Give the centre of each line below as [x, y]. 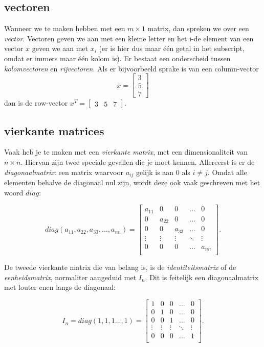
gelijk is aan [155, 172]
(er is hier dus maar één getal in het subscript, [172, 48]
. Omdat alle [227, 172]
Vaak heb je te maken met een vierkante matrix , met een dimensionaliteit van [126, 152]
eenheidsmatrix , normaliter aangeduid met [70, 277]
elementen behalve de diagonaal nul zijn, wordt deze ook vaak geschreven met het [132, 182]
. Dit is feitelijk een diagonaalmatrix [202, 277]
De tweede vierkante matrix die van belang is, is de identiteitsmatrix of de [120, 267]
